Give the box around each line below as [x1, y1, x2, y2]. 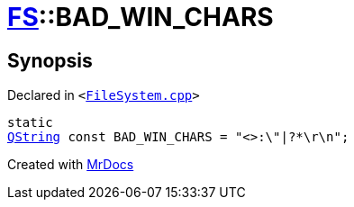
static [7, 115, 53, 130]
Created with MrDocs [7, 157, 134, 173]
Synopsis [7, 49, 93, 72]
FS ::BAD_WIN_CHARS [7, 2, 274, 32]
